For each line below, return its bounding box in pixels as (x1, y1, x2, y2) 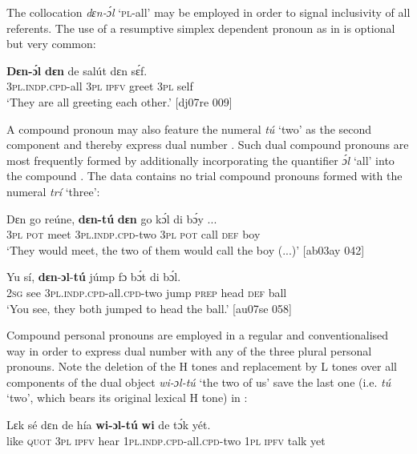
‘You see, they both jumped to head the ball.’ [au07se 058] (6, 299, 293, 316)
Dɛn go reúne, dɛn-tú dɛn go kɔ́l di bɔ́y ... (6, 210, 217, 227)
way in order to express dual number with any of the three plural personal (6, 342, 372, 359)
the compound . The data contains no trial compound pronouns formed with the (6, 167, 403, 184)
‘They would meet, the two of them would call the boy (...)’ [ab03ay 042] (6, 241, 365, 258)
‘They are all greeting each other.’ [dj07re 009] (6, 93, 233, 110)
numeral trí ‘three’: (6, 183, 100, 199)
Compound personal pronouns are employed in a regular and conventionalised (6, 327, 389, 344)
